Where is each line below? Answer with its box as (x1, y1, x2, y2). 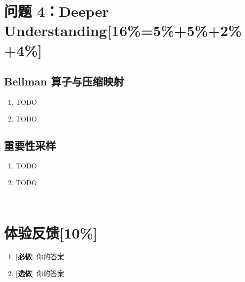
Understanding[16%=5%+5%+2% (4, 20, 242, 40)
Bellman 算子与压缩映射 (4, 74, 124, 89)
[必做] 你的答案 (15, 251, 64, 262)
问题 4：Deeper (4, 1, 109, 21)
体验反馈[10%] (4, 223, 98, 243)
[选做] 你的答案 (15, 268, 64, 278)
